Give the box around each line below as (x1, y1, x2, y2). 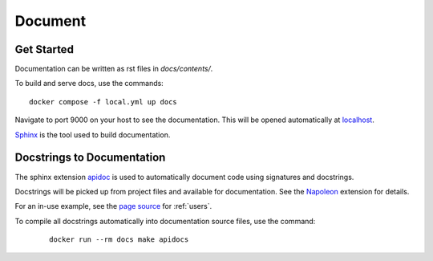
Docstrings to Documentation (14, 151, 166, 165)
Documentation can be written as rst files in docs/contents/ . (14, 64, 213, 74)
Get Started (14, 43, 74, 56)
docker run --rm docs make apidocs (49, 235, 189, 244)
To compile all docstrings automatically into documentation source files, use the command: (14, 216, 316, 226)
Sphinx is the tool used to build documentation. (14, 129, 171, 140)
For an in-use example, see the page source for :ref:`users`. (14, 202, 212, 211)
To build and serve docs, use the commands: (14, 79, 164, 88)
